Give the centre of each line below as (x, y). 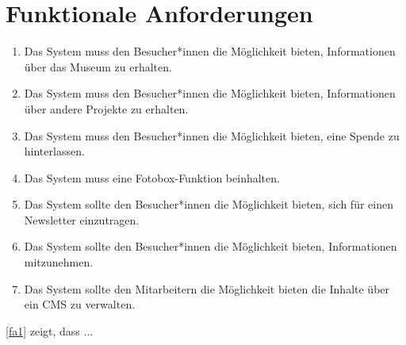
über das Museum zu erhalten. (98, 66)
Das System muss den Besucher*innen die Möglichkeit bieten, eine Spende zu (212, 135)
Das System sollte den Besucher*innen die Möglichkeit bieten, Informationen (211, 246)
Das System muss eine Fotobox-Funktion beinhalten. (152, 177)
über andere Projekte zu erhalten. (106, 108)
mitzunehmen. (59, 262)
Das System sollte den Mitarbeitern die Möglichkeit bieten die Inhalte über (207, 288)
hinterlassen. (54, 151)
